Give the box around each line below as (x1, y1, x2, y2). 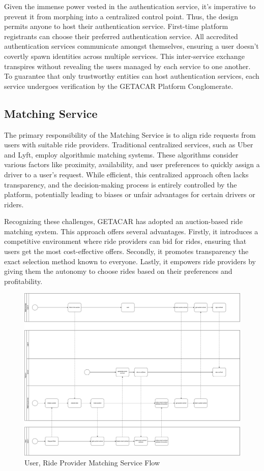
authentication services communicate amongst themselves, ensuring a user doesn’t (4, 41, 259, 51)
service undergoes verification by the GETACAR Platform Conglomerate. (4, 80, 233, 91)
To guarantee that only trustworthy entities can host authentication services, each (4, 71, 259, 81)
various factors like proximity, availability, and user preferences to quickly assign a (4, 159, 260, 170)
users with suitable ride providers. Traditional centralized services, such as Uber (4, 139, 253, 150)
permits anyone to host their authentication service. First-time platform (4, 21, 228, 32)
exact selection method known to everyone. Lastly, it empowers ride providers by (4, 256, 256, 266)
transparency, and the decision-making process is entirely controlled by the (4, 179, 237, 190)
